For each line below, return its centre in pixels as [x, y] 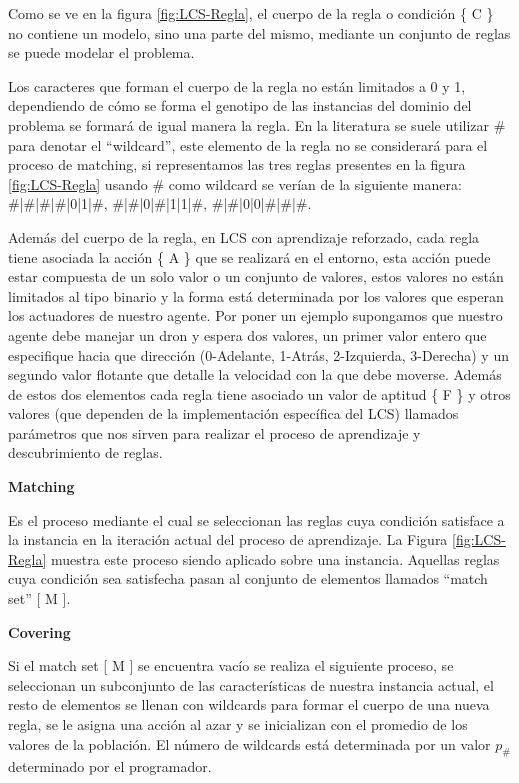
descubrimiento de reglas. [85, 452]
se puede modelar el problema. [101, 52]
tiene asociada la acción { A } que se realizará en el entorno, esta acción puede [249, 256]
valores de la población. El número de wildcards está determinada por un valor [249, 743]
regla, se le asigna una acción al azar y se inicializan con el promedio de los [238, 724]
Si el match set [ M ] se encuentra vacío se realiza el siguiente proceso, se [231, 665]
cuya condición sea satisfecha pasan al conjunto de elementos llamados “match [248, 578]
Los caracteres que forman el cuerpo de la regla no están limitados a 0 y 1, [237, 85]
